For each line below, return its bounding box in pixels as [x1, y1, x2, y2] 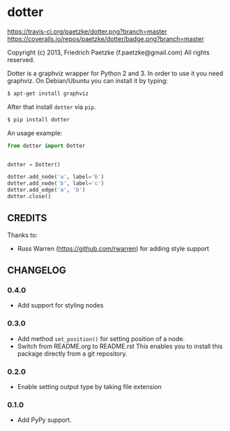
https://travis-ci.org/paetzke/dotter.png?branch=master [7, 27, 167, 36]
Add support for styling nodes [17, 301, 104, 310]
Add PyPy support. [17, 416, 72, 424]
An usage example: [7, 128, 63, 137]
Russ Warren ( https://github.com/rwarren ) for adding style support [17, 244, 209, 252]
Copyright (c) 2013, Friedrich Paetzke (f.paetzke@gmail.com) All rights [7, 48, 210, 56]
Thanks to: [7, 231, 38, 239]
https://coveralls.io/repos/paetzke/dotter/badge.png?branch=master [7, 34, 204, 43]
